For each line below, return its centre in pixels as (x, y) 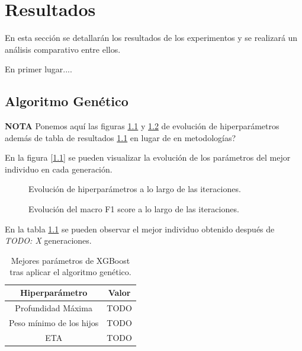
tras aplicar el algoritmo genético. (70, 272)
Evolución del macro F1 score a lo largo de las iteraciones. (134, 209)
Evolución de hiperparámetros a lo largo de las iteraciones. (135, 189)
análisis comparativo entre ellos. (63, 49)
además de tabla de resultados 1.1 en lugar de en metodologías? (121, 137)
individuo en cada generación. (59, 169)
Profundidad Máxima (54, 307)
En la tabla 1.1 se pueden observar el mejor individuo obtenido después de (140, 229)
